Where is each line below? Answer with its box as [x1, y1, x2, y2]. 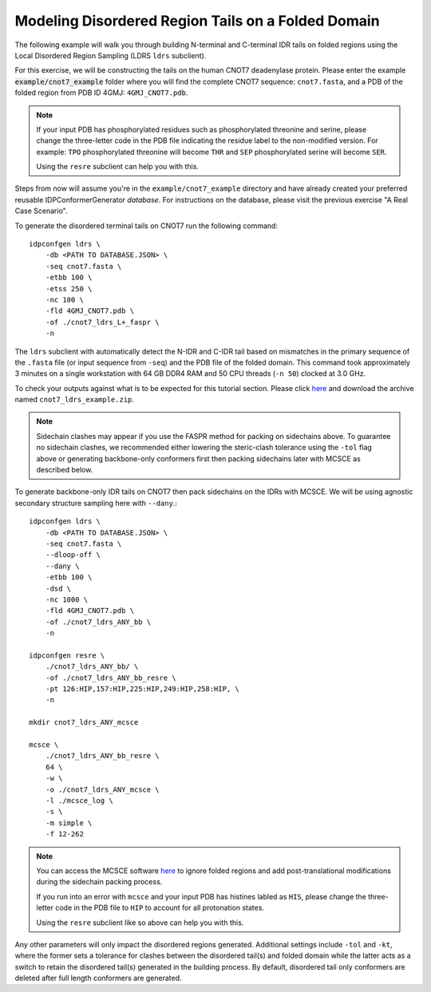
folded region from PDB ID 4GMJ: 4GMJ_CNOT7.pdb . [14, 88, 188, 97]
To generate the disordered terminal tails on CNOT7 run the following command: [14, 220, 279, 231]
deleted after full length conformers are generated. [14, 974, 183, 983]
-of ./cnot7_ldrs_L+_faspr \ [45, 318, 160, 326]
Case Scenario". [14, 206, 68, 215]
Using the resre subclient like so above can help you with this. [36, 918, 244, 927]
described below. [36, 465, 93, 475]
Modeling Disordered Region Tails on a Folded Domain [14, 12, 380, 30]
